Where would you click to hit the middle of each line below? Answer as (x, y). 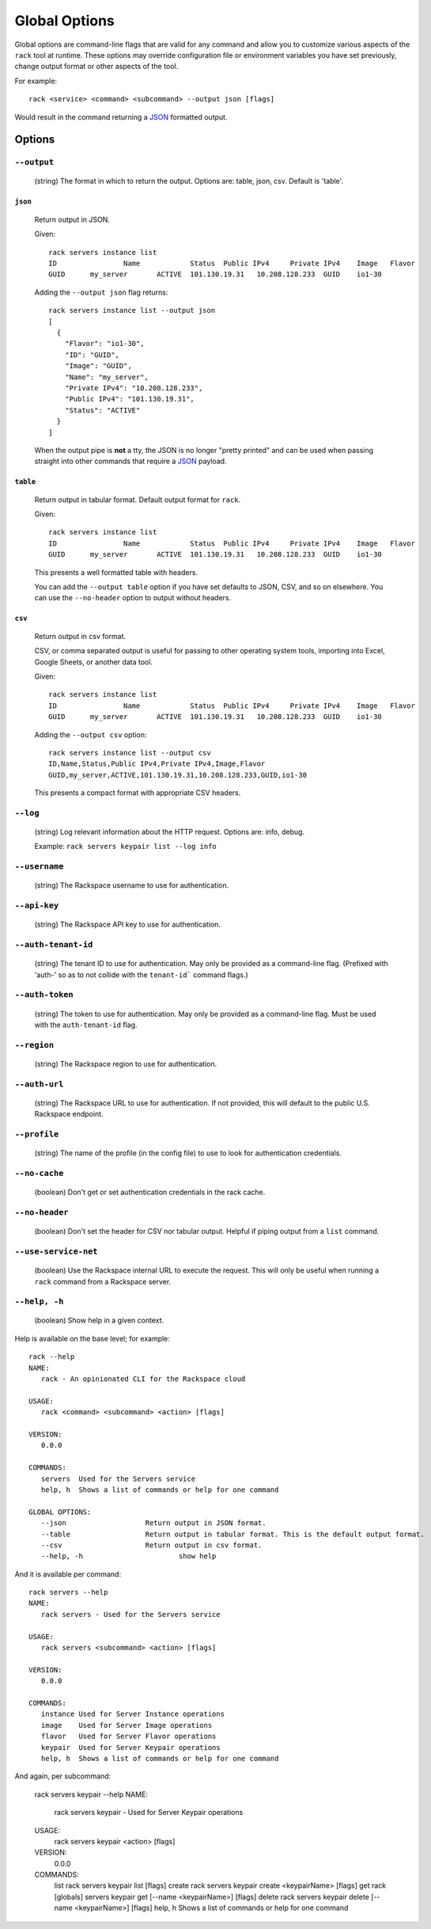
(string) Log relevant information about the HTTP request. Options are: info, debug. (169, 832)
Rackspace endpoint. (69, 1114)
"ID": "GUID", (92, 355)
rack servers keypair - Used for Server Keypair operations (149, 1813)
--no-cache (39, 1174)
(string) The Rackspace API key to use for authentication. (128, 925)
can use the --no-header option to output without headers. (133, 598)
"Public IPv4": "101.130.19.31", (130, 399)
